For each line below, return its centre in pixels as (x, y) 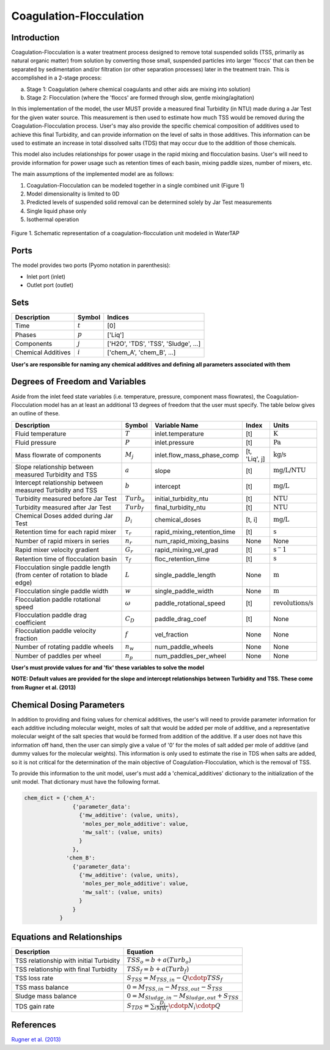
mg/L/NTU (289, 470)
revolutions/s (293, 603)
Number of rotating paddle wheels (64, 647)
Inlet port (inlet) (46, 276)
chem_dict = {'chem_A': (60, 798)
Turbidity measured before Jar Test (66, 498)
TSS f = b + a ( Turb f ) (158, 970)
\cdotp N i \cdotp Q (194, 1006)
